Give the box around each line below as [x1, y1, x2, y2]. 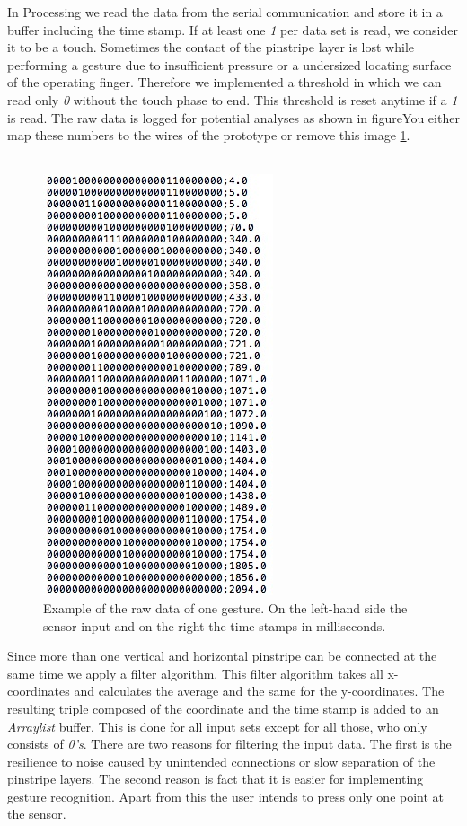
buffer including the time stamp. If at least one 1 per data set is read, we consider [7, 20, 458, 39]
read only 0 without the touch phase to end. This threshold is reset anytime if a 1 [7, 90, 458, 109]
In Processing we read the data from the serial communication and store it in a [7, 3, 443, 21]
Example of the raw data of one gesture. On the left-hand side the [43, 598, 408, 617]
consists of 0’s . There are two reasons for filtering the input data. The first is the [7, 734, 452, 753]
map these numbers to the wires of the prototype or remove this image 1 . [7, 126, 410, 145]
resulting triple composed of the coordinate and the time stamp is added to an [7, 699, 439, 717]
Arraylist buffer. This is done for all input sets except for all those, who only [7, 716, 427, 735]
